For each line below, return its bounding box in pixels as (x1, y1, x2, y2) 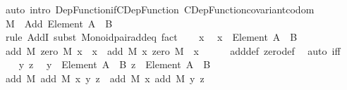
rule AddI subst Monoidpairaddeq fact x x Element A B (5, 30, 298, 44)
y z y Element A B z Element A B (18, 57, 211, 72)
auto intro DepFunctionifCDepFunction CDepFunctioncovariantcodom (5, 2, 315, 16)
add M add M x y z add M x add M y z (5, 70, 205, 85)
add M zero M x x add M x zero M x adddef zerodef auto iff (5, 43, 341, 58)
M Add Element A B (5, 15, 113, 30)
